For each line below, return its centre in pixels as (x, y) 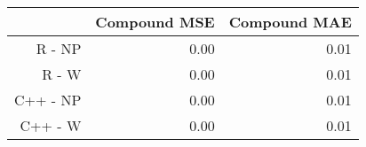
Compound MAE (290, 22)
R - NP (59, 48)
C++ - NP (48, 100)
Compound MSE (155, 22)
